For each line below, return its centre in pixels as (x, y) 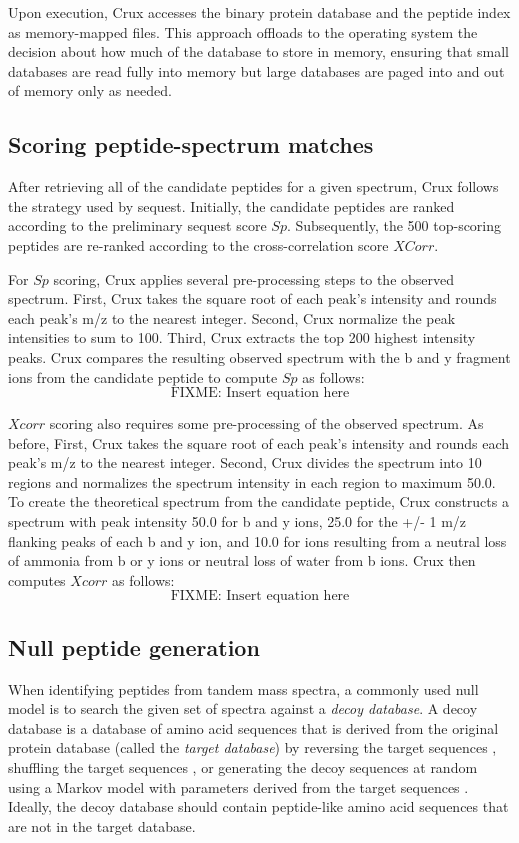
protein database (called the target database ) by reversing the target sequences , (252, 747)
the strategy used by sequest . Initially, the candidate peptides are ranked (231, 205)
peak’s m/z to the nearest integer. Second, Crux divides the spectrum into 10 (245, 462)
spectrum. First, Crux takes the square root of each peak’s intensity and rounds (252, 298)
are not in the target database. (102, 825)
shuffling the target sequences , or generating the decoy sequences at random (243, 767)
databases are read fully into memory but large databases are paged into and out (256, 70)
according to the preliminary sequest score (137, 225)
